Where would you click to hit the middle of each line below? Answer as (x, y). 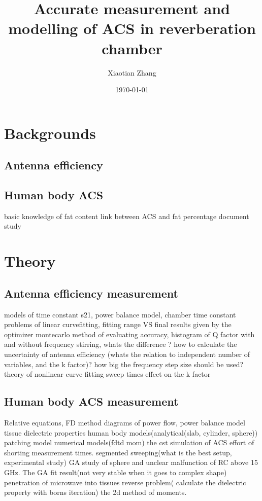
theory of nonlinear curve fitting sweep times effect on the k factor (107, 374)
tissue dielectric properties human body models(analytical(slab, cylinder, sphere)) (131, 432)
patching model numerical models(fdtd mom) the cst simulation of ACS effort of (129, 442)
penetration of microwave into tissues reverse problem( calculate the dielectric (125, 482)
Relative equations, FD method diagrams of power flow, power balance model (125, 422)
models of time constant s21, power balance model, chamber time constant (120, 314)
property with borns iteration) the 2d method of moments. (95, 492)
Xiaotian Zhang (132, 72)
